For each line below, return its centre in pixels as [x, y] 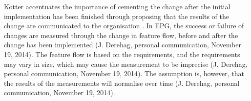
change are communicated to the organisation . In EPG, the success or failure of [124, 26]
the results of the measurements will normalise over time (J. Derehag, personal [122, 83]
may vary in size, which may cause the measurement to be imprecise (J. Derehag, [126, 64]
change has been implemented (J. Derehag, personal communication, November [123, 45]
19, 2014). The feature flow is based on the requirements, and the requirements [122, 54]
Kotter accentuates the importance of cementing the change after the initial [117, 6]
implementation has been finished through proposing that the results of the [116, 16]
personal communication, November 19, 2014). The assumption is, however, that [124, 73]
